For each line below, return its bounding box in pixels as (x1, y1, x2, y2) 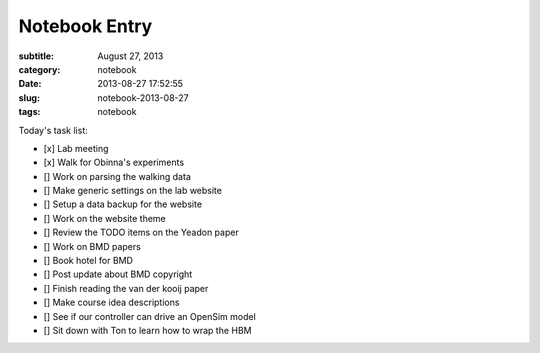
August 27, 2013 (97, 50, 164, 62)
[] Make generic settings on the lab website (43, 185, 222, 197)
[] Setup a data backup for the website (43, 198, 203, 210)
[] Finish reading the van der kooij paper (43, 282, 209, 294)
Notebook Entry (18, 15, 153, 37)
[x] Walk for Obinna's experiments (43, 156, 185, 169)
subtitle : (18, 50, 55, 62)
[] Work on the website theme (43, 212, 167, 224)
